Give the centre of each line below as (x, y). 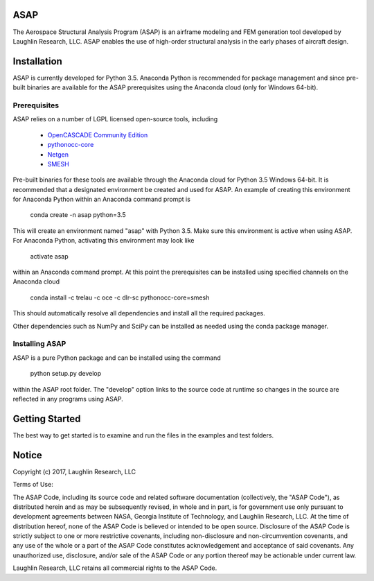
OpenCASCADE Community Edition (98, 135)
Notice (28, 455)
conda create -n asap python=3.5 (78, 215)
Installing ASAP (39, 344)
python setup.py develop (66, 374)
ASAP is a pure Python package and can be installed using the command (117, 358)
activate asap (49, 256)
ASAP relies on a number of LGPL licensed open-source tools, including (115, 119)
